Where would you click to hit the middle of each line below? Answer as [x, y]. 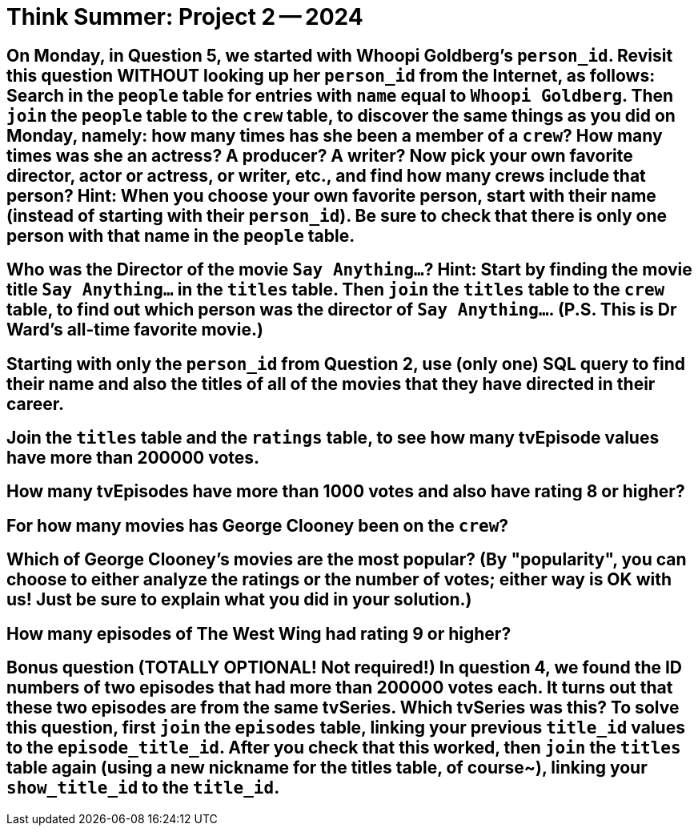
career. [36, 404]
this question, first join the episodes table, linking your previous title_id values [346, 728]
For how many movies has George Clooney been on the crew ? [258, 525]
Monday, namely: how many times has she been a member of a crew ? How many [335, 135]
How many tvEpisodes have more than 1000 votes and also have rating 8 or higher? [346, 492]
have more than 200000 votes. [133, 458]
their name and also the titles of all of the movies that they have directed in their [331, 384]
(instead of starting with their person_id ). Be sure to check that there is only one [337, 215]
